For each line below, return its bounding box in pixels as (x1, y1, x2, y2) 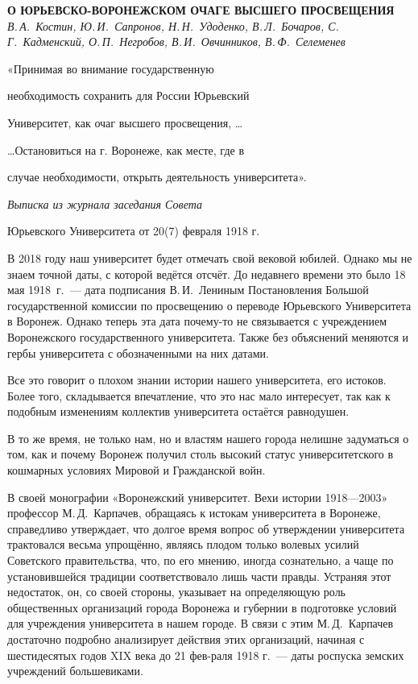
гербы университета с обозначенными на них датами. (7, 344, 269, 361)
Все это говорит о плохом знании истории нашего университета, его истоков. (7, 371, 387, 388)
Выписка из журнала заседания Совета (7, 195, 202, 212)
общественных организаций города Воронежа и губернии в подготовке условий (7, 599, 397, 616)
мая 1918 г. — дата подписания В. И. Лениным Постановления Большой (7, 281, 369, 298)
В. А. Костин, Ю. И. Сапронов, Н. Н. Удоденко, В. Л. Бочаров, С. (7, 17, 339, 34)
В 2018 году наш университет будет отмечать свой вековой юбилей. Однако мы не (7, 249, 412, 266)
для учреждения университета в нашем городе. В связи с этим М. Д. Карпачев (7, 615, 394, 632)
